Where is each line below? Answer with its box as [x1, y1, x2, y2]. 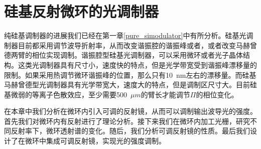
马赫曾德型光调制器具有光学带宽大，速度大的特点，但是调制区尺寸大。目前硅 [4, 79, 257, 90]
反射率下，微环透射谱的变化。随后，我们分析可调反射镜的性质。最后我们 [11, 125, 250, 136]
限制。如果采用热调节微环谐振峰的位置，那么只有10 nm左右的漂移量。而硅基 [4, 69, 256, 80]
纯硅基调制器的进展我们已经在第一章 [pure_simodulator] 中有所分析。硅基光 [4, 30, 246, 41]
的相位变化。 [196, 89, 238, 99]
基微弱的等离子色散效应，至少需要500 [4, 89, 127, 99]
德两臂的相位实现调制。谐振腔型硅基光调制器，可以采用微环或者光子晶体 [4, 50, 243, 60]
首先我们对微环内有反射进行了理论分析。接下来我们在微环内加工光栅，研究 [4, 115, 250, 126]
